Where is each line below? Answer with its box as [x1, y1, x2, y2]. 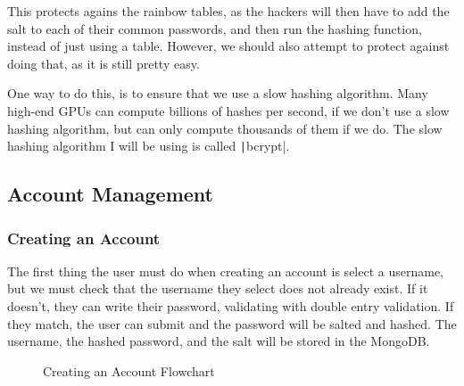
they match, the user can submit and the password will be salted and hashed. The [7, 314, 457, 333]
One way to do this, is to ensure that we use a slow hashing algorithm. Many [7, 84, 428, 103]
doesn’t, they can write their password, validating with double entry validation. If [7, 297, 454, 315]
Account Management [7, 180, 213, 208]
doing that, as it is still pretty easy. [7, 53, 200, 72]
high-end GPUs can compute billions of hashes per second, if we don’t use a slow [7, 101, 450, 119]
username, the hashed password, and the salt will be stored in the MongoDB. [7, 332, 430, 350]
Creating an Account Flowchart [43, 361, 215, 380]
